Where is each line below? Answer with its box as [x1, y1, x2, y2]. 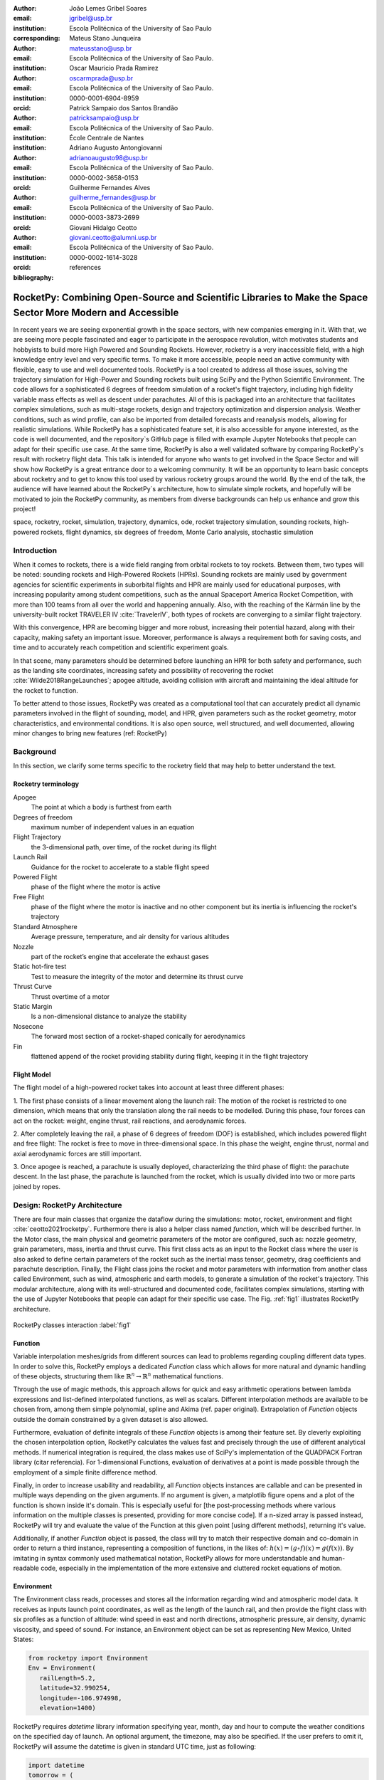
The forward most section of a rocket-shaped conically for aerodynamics [31, 1032, 245, 1041]
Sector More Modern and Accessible [13, 306, 179, 318]
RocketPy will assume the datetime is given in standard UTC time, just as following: [13, 1742, 256, 1751]
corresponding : [13, 34, 60, 43]
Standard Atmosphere [13, 922, 78, 931]
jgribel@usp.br [69, 14, 113, 23]
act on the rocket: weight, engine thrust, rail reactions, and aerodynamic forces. [13, 1116, 247, 1125]
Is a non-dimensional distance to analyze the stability [31, 1012, 187, 1021]
